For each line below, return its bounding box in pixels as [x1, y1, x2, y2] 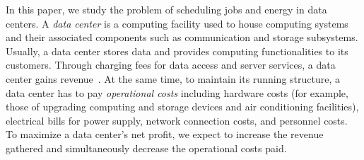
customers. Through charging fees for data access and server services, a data [6, 57, 336, 72]
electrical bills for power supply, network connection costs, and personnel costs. [6, 113, 348, 127]
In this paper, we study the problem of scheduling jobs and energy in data [6, 2, 327, 16]
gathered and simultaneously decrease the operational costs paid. [6, 140, 287, 155]
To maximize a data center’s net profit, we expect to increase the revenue [6, 127, 324, 142]
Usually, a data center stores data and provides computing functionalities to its [6, 43, 348, 58]
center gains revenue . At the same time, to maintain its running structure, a [6, 71, 340, 86]
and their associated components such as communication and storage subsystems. [6, 30, 358, 45]
